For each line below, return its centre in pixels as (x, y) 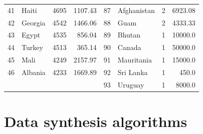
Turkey (32, 47)
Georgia (34, 22)
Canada (129, 47)
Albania (34, 72)
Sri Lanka (133, 72)
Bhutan (129, 35)
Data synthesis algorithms (96, 121)
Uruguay (131, 84)
